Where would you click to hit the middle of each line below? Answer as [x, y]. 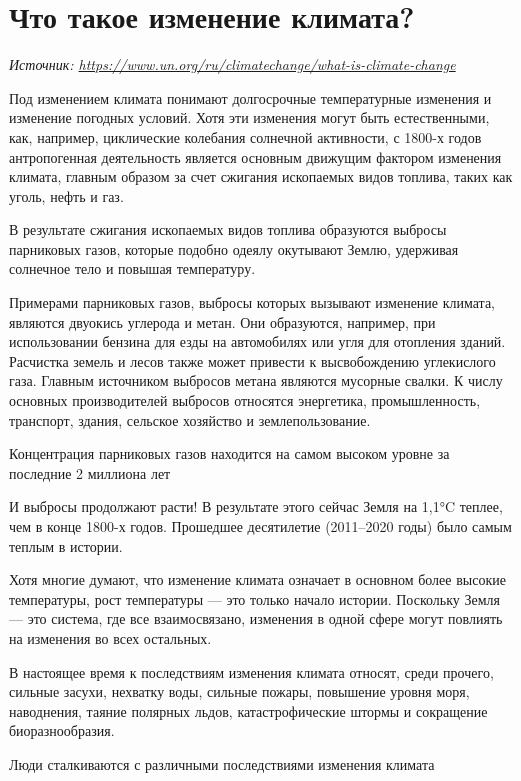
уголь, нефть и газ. [66, 195]
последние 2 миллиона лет [90, 472]
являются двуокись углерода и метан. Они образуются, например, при [222, 321]
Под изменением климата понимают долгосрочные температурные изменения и [250, 97]
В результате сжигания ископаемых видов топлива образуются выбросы [228, 229]
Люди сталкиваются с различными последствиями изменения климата [222, 763]
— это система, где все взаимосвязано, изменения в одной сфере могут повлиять [256, 618]
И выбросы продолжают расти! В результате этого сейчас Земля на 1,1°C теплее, [256, 506]
